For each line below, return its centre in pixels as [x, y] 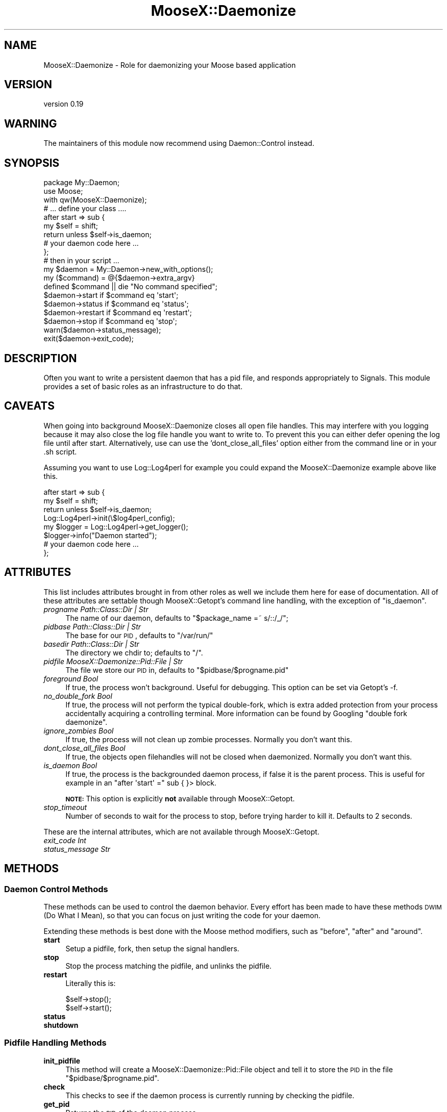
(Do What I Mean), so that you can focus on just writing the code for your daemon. [182, 915]
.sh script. [60, 451]
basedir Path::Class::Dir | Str [91, 644]
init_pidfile [62, 1060]
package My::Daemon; [82, 183]
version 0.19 [64, 104]
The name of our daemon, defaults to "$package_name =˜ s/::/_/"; [177, 618]
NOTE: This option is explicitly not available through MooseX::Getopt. [180, 798]
